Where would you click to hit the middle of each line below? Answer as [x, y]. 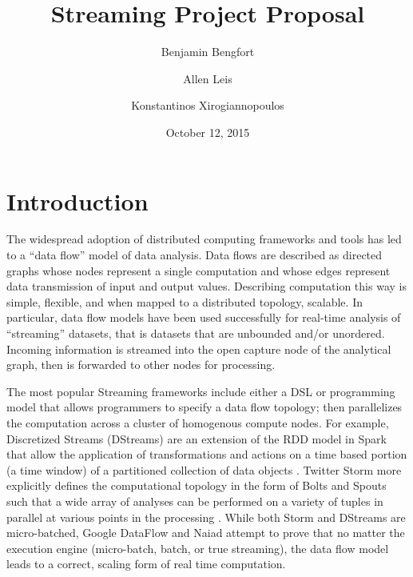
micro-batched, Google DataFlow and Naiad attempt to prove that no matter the [206, 533]
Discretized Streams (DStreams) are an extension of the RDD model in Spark [197, 438]
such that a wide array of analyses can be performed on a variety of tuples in [195, 501]
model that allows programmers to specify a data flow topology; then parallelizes [205, 407]
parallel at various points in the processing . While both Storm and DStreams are [206, 517]
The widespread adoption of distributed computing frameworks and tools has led [204, 239]
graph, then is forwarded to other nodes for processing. [141, 365]
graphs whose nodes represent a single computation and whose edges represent [199, 270]
